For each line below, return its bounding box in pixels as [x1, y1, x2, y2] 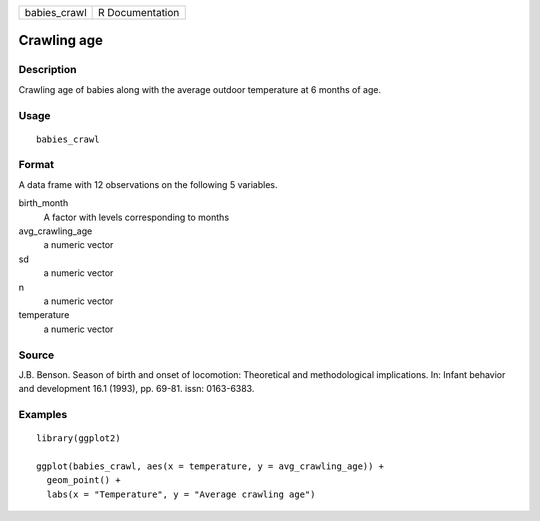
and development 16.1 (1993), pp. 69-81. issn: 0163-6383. [18, 383, 255, 395]
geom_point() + [46, 475, 121, 486]
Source [18, 348, 55, 362]
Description [18, 63, 77, 77]
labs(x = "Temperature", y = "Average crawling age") [46, 488, 316, 500]
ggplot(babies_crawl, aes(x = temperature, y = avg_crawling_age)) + [36, 461, 385, 472]
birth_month [18, 197, 69, 209]
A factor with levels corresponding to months [43, 211, 230, 223]
